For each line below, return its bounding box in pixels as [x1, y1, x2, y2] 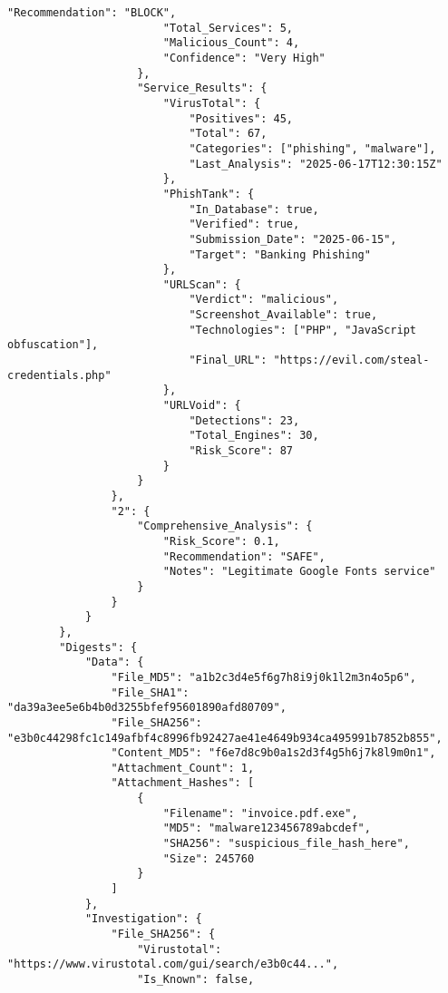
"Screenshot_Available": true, [189, 308, 378, 322]
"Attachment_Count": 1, [111, 761, 255, 774]
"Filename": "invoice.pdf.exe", [162, 806, 358, 820]
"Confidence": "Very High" [162, 51, 326, 64]
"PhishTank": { [162, 187, 255, 200]
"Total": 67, [189, 127, 268, 141]
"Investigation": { [84, 912, 202, 926]
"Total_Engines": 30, [189, 429, 319, 443]
